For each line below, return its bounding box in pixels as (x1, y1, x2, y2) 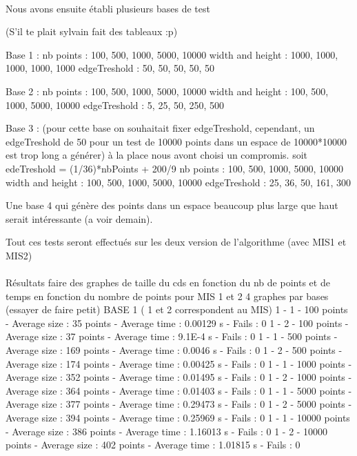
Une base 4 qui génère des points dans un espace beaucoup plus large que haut (6, 198, 338, 212)
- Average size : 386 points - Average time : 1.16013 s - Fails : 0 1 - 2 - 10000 (6, 424, 328, 438)
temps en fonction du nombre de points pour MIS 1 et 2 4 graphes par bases (6, 288, 329, 303)
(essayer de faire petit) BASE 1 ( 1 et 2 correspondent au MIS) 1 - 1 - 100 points (6, 302, 348, 317)
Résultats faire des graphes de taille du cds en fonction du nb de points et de (6, 275, 330, 290)
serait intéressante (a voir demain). (6, 211, 153, 226)
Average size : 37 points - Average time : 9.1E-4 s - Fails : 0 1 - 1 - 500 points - (6, 329, 338, 344)
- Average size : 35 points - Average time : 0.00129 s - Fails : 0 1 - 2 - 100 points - (6, 315, 349, 330)
